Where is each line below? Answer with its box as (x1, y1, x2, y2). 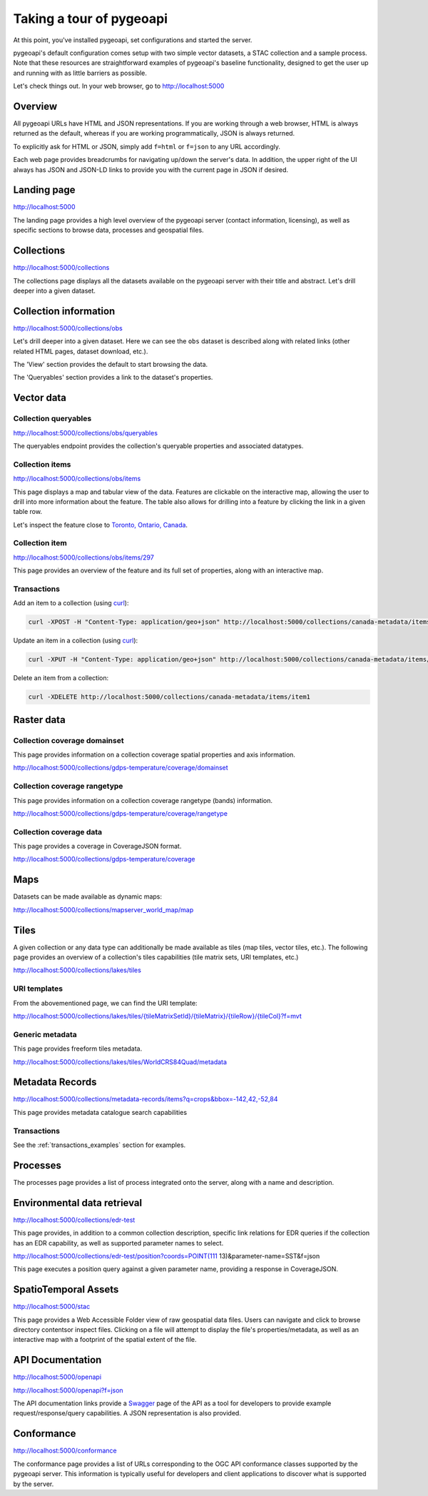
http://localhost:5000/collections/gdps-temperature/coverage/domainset (13, 764, 228, 772)
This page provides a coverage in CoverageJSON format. (13, 842, 182, 851)
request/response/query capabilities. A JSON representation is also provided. (13, 1409, 242, 1417)
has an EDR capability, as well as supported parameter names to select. (13, 1238, 224, 1247)
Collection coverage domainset (13, 735, 124, 745)
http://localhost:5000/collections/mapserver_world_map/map (13, 905, 194, 914)
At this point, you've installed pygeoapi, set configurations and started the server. (13, 36, 253, 44)
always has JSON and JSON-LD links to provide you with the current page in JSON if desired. (13, 165, 289, 174)
